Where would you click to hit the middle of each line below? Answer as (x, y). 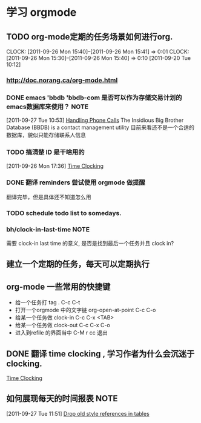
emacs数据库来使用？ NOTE (48, 107)
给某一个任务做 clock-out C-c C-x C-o (62, 325)
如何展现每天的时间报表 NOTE (62, 398)
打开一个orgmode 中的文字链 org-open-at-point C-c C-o (85, 310)
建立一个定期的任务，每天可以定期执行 (78, 264)
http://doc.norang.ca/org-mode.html (62, 80)
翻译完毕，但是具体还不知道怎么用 (49, 197)
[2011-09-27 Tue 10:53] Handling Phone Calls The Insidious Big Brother (95, 120)
